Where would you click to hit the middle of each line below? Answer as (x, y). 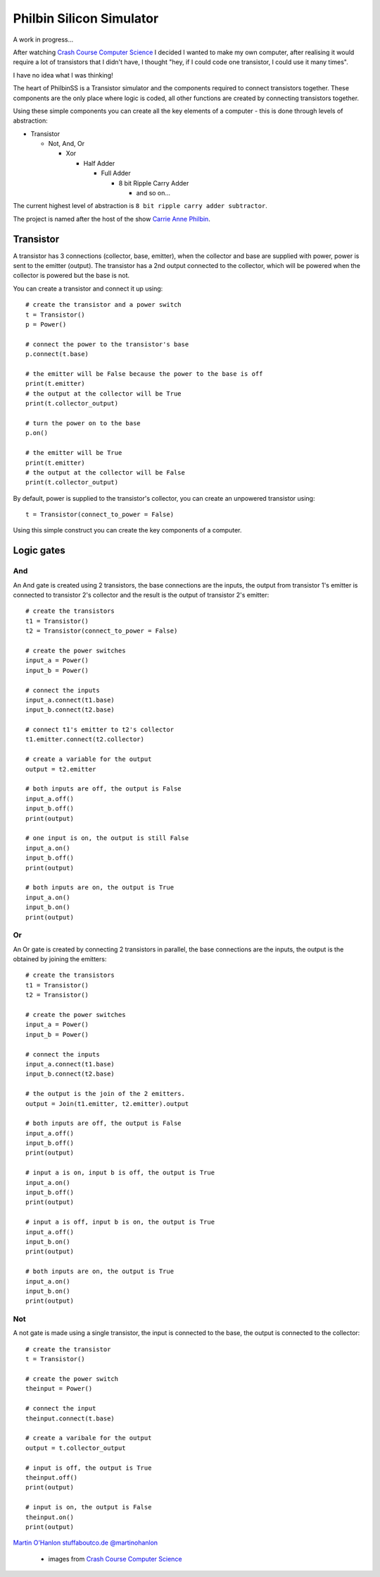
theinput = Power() (59, 1389)
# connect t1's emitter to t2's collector (100, 730)
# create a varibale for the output (89, 1438)
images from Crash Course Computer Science (115, 1559)
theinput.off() (52, 1477)
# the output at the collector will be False (106, 472)
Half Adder (99, 163)
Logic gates (39, 550)
